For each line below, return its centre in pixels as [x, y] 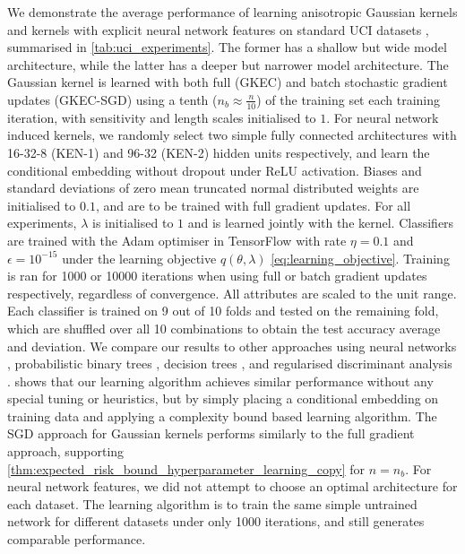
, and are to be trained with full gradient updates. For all [253, 205]
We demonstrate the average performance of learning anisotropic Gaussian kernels [232, 12]
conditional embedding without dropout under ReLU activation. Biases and [215, 170]
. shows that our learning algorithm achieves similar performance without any [220, 381]
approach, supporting [66, 451]
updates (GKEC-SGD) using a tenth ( [112, 99]
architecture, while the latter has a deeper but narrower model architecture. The [228, 64]
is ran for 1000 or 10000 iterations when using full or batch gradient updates [217, 276]
